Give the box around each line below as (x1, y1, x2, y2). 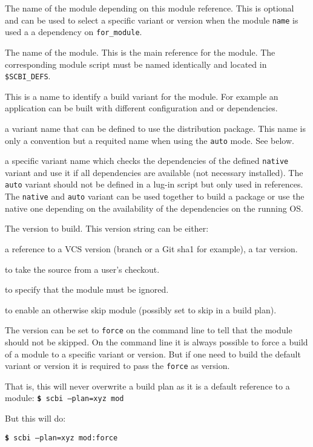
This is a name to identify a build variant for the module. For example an (5, 90, 278, 102)
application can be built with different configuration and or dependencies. (5, 102, 278, 114)
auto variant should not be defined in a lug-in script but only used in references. (5, 178, 303, 191)
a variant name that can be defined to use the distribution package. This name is (5, 122, 306, 134)
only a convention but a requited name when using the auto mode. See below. (5, 134, 294, 146)
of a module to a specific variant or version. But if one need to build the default (5, 347, 301, 360)
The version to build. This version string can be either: (5, 222, 209, 235)
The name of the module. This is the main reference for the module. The (5, 45, 275, 58)
